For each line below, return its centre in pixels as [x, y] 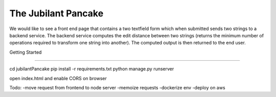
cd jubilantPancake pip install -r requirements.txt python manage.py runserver [92, 69]
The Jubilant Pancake [56, 13]
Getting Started [26, 52]
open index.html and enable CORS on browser [58, 78]
